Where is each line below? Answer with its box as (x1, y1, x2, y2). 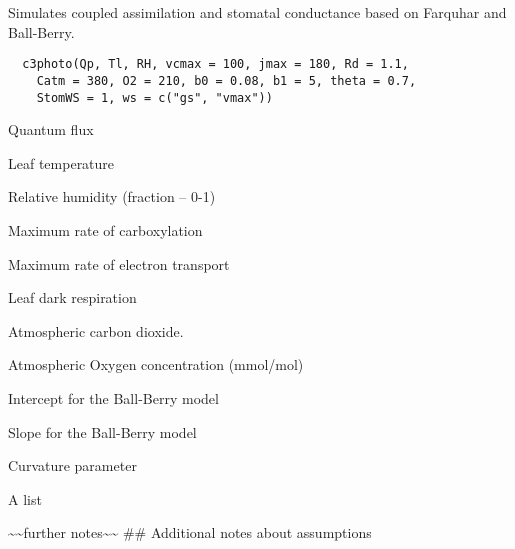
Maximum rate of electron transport (8, 253, 230, 274)
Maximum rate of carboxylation (8, 219, 203, 240)
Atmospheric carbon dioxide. (8, 320, 184, 341)
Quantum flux (8, 119, 94, 140)
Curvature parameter (8, 455, 137, 476)
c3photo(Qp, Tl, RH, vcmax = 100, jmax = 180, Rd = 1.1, (22, 57, 409, 72)
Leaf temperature (8, 152, 115, 173)
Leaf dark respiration (8, 287, 137, 308)
